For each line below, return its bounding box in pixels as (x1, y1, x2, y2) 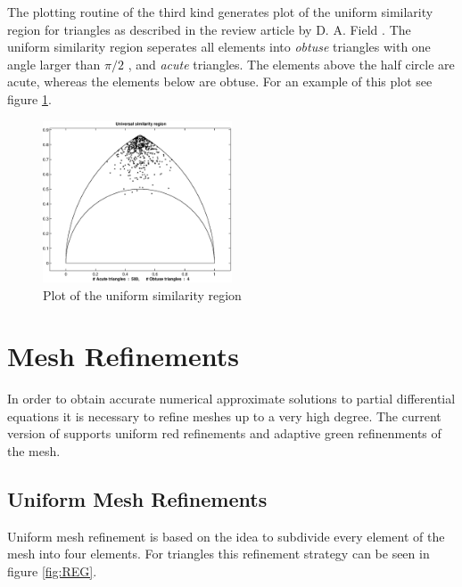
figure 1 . (7, 89, 52, 108)
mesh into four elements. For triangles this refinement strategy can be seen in (7, 544, 430, 563)
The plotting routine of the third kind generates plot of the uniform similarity (7, 3, 433, 20)
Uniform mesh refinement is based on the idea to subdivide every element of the (7, 526, 445, 545)
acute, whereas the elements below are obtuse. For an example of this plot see (7, 72, 433, 91)
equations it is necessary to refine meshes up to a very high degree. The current (7, 406, 441, 425)
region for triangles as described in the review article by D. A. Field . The (7, 20, 411, 38)
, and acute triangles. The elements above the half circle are (128, 54, 455, 73)
